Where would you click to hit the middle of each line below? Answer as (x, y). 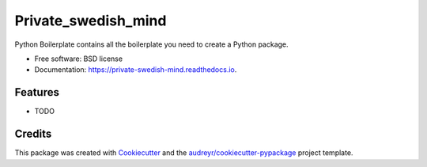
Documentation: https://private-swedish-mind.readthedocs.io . (136, 70)
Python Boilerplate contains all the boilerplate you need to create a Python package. (151, 44)
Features (37, 92)
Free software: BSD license (78, 59)
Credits (33, 134)
